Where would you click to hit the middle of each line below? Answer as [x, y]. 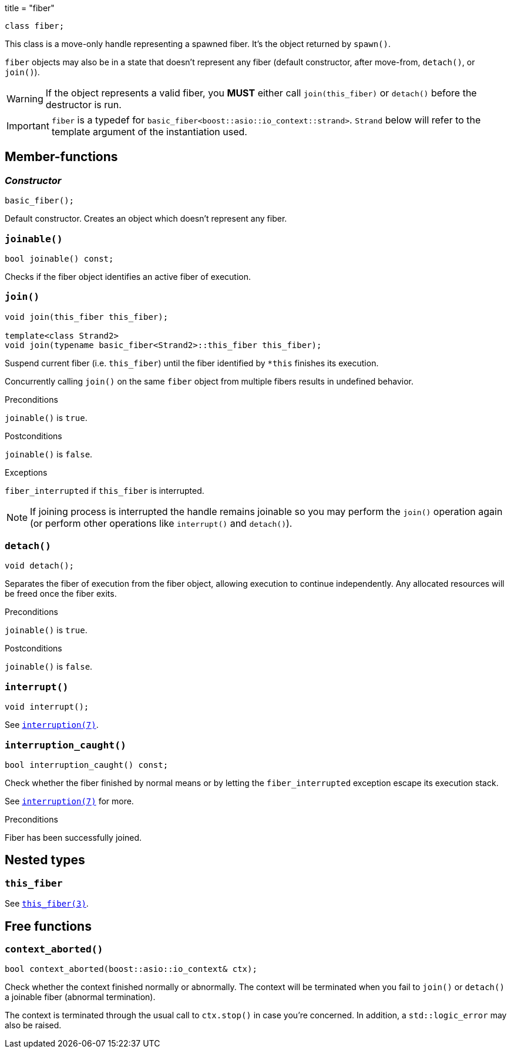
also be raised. [33, 1025]
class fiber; [35, 26]
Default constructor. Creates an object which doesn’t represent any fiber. [146, 219]
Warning [25, 99]
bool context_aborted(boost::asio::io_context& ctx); [131, 969]
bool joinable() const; [59, 258]
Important [28, 126]
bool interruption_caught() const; [87, 765]
